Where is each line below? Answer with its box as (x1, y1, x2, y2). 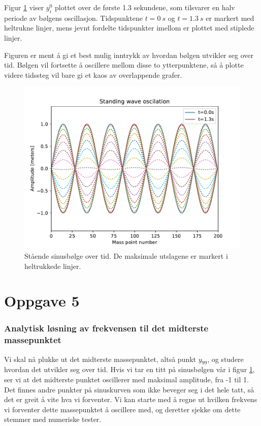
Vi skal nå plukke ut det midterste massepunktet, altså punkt (4, 353, 197, 364)
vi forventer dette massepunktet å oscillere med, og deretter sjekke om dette (4, 404, 241, 414)
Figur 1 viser (4, 2, 44, 12)
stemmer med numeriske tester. (4, 414, 102, 424)
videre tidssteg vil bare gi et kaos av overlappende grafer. (4, 69, 182, 80)
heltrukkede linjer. (24, 260, 81, 271)
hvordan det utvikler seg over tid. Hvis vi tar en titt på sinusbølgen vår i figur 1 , (4, 364, 255, 375)
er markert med (206, 12, 254, 23)
